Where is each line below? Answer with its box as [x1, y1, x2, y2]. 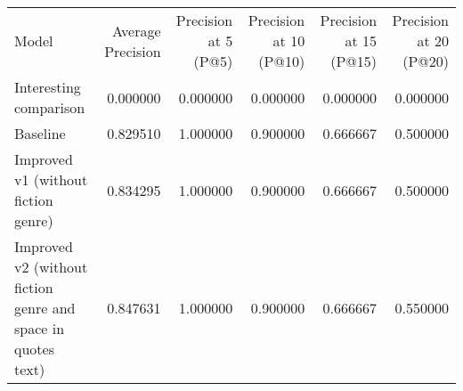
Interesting [14, 77, 81, 97]
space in [14, 318, 65, 338]
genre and [14, 297, 76, 318]
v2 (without [14, 257, 88, 277]
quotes [14, 338, 54, 359]
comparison [14, 97, 85, 118]
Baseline [14, 123, 66, 143]
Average [111, 20, 161, 41]
